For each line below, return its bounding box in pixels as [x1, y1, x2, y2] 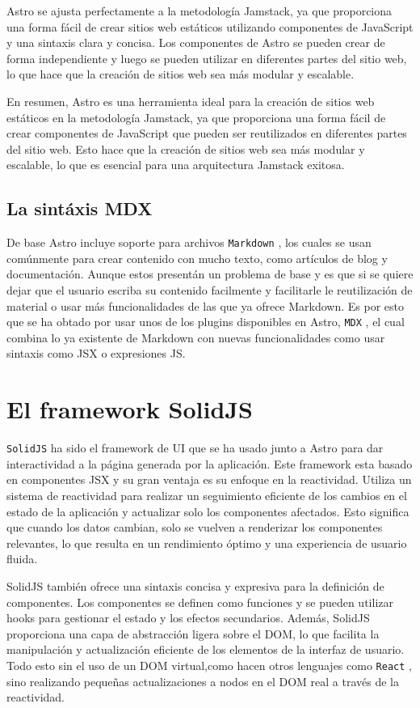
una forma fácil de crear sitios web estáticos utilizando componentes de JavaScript [6, 18, 414, 35]
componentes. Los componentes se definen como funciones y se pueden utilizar [6, 593, 393, 610]
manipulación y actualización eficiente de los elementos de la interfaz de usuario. [6, 641, 405, 658]
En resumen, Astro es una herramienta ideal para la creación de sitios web [6, 92, 375, 109]
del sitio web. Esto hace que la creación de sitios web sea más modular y [6, 140, 365, 157]
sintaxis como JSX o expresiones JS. [6, 345, 186, 362]
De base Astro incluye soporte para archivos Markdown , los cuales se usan [6, 234, 372, 251]
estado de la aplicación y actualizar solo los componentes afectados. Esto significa [6, 502, 409, 519]
